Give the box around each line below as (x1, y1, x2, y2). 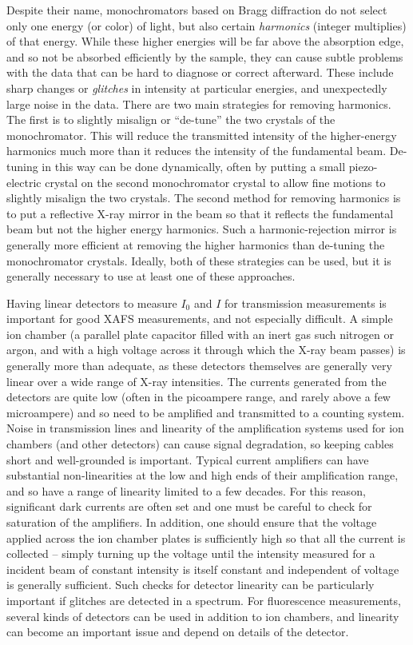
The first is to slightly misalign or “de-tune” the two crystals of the (6, 111, 336, 128)
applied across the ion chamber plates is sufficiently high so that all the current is (6, 529, 406, 546)
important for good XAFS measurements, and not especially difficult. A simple (6, 310, 393, 327)
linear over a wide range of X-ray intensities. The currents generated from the (6, 372, 387, 389)
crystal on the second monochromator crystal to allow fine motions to (45, 173, 386, 190)
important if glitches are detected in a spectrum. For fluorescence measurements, (6, 591, 401, 608)
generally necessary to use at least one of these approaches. (6, 268, 296, 285)
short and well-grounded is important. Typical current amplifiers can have (6, 451, 369, 468)
